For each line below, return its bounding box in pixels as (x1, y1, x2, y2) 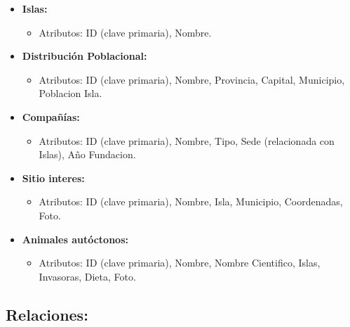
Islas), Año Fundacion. (39, 147, 136, 162)
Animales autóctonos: (22, 231, 128, 246)
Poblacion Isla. (39, 86, 102, 101)
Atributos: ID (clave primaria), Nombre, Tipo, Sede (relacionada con (39, 133, 335, 148)
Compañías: (22, 109, 80, 124)
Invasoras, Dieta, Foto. (39, 269, 136, 283)
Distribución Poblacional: (22, 49, 147, 63)
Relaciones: (6, 303, 88, 325)
